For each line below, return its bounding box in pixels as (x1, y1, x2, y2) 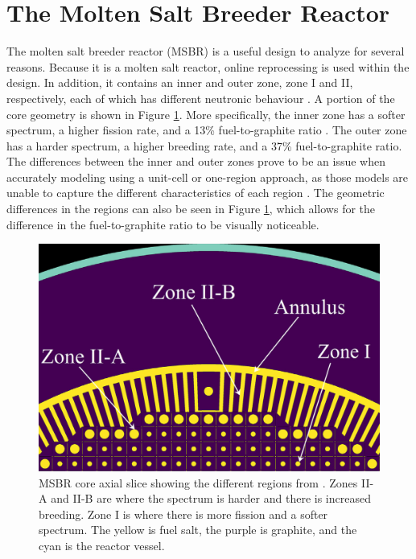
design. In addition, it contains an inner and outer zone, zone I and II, (6, 74, 353, 91)
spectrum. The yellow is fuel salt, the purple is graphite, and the (39, 521, 357, 538)
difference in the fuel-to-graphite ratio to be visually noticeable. (6, 216, 319, 232)
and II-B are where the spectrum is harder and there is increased (51, 490, 371, 507)
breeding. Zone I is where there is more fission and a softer (39, 505, 328, 522)
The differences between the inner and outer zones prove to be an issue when (6, 153, 385, 170)
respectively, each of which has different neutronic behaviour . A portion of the (6, 89, 395, 106)
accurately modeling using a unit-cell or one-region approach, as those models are (6, 168, 409, 185)
